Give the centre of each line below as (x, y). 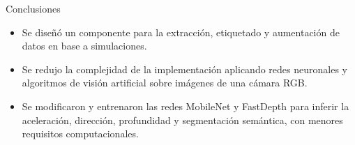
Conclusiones (33, 8)
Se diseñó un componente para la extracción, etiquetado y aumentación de (181, 32)
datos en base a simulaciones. (84, 46)
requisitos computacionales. (80, 133)
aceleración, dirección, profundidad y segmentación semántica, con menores (182, 120)
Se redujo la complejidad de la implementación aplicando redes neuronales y (184, 69)
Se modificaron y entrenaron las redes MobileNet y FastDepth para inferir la (186, 106)
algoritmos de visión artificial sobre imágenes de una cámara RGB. (165, 83)
